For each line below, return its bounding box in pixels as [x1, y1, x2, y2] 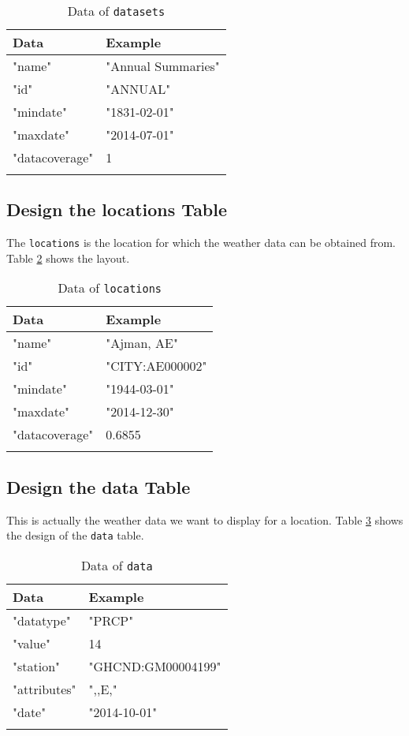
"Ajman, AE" [106, 334, 178, 353]
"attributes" [13, 679, 76, 698]
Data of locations [58, 278, 162, 297]
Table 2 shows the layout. [6, 249, 130, 266]
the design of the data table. [6, 527, 144, 544]
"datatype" [13, 611, 71, 630]
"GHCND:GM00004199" [88, 656, 221, 675]
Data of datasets [67, 2, 165, 20]
